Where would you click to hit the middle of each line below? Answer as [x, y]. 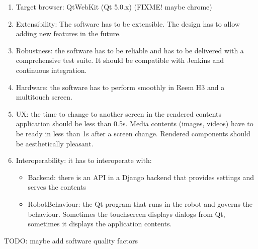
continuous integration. [51, 70]
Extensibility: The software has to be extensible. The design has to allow [128, 23]
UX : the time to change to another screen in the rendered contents [119, 113]
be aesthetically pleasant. [55, 143]
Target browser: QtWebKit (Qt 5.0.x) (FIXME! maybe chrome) [114, 7]
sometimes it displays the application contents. [100, 224]
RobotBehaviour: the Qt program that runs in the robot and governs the [140, 203]
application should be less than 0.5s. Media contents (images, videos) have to [135, 123]
